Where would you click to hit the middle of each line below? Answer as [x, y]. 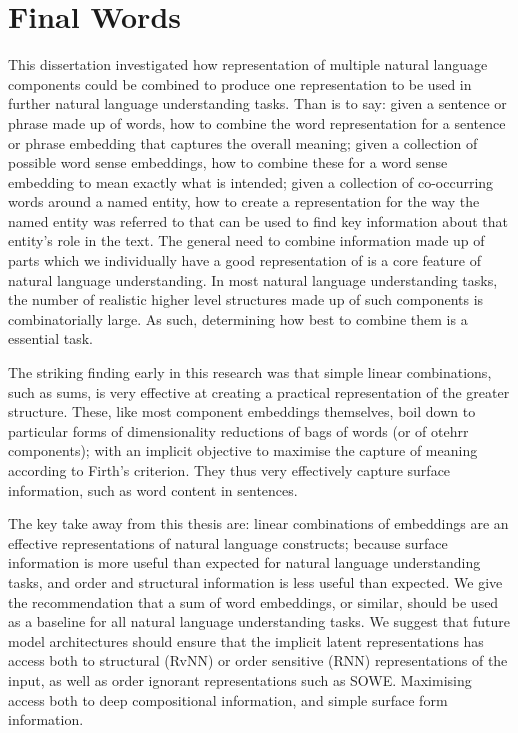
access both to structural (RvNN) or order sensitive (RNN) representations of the [258, 660]
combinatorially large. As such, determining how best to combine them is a [238, 318]
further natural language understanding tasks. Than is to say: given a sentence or [257, 103]
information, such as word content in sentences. [153, 489]
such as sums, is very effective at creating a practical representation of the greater [259, 391]
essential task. [50, 338]
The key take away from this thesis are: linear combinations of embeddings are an [258, 523]
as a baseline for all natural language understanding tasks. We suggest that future [259, 621]
